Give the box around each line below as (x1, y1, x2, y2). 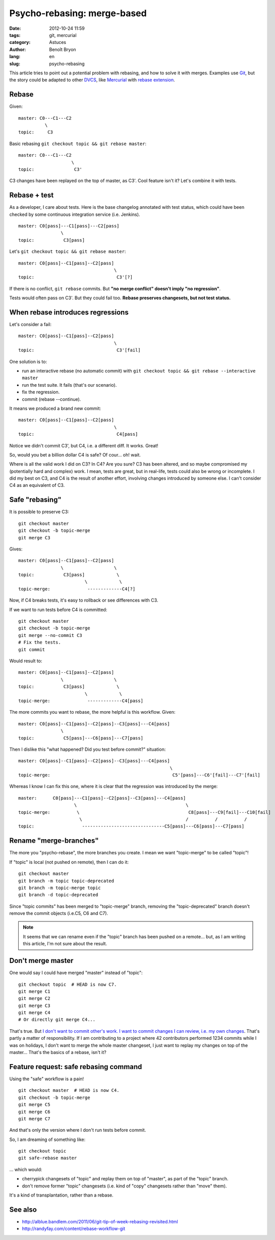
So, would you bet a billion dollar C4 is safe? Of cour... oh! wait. (9, 451, 141, 457)
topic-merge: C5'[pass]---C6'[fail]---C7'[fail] (18, 772, 261, 778)
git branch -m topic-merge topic (18, 885, 101, 891)
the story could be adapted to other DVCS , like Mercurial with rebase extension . (9, 77, 175, 83)
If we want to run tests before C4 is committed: (9, 607, 107, 613)
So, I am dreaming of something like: (9, 1136, 86, 1142)
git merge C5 (18, 1102, 50, 1108)
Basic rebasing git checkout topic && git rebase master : (9, 141, 146, 147)
